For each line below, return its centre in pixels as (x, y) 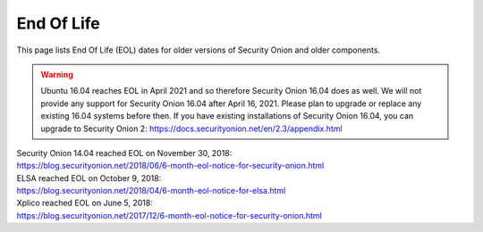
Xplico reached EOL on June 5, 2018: (85, 203)
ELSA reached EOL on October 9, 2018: (89, 178)
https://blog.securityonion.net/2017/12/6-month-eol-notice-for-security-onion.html (169, 215)
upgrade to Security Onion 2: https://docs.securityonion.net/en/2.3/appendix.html (192, 128)
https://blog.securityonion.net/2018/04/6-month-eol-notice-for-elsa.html (151, 191)
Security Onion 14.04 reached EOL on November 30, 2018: (124, 153)
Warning (57, 74)
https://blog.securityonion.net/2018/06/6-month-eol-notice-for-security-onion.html (170, 166)
